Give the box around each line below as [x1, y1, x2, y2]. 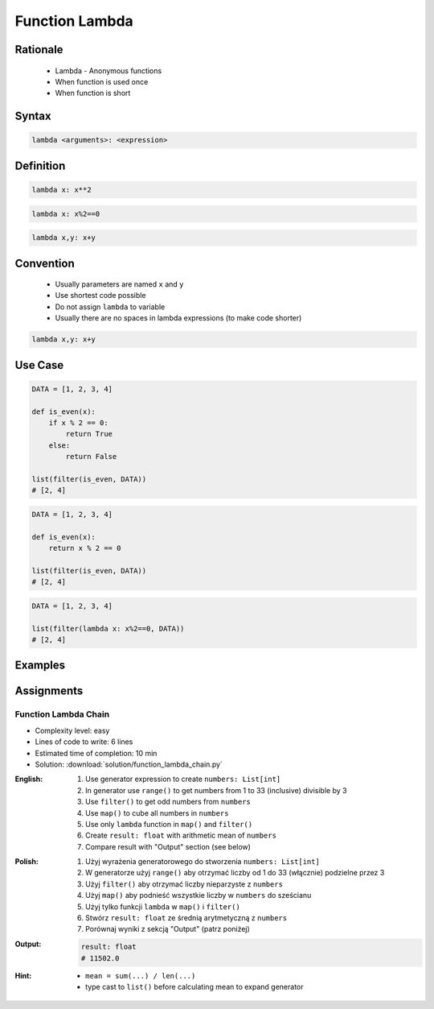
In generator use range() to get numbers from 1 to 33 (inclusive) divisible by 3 [85, 785, 347, 795]
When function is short [55, 89, 131, 98]
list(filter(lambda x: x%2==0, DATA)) [31, 624, 185, 633]
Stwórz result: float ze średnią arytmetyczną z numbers [85, 913, 288, 923]
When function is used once [55, 77, 149, 86]
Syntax [14, 110, 51, 123]
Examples [14, 659, 66, 672]
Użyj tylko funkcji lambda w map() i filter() [85, 902, 240, 912]
